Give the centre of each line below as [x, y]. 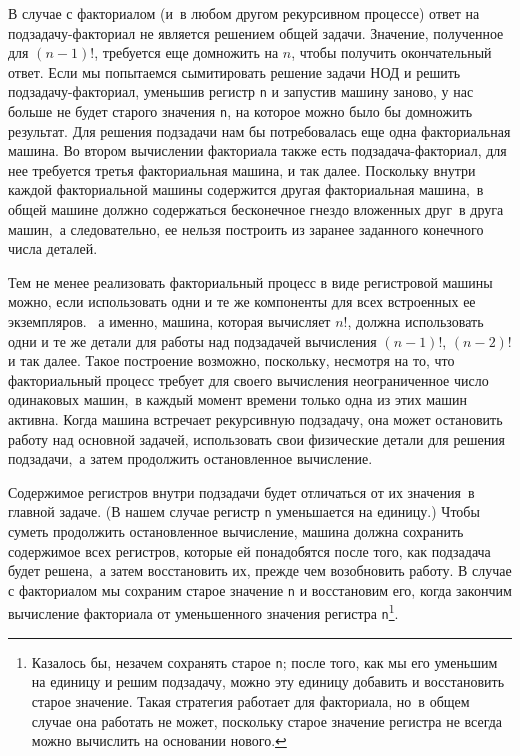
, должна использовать [415, 321]
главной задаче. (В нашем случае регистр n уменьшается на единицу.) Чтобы [244, 511]
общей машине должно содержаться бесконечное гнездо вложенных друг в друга [256, 209]
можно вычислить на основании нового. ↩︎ [159, 740]
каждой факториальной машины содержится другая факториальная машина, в [246, 189]
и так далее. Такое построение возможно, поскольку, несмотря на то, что [231, 360]
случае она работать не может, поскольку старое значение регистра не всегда [267, 720]
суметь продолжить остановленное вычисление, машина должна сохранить [236, 531]
